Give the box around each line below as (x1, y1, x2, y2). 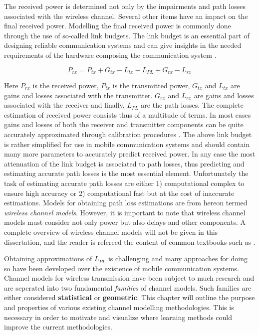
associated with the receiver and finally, (4, 100, 125, 110)
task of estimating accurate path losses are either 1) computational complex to (4, 177, 245, 188)
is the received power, (32, 80, 99, 91)
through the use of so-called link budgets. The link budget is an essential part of (4, 30, 250, 40)
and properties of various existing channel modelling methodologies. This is (4, 302, 234, 313)
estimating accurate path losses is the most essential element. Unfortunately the (4, 168, 249, 178)
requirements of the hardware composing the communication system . (4, 49, 217, 60)
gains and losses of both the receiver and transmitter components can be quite (4, 119, 244, 130)
